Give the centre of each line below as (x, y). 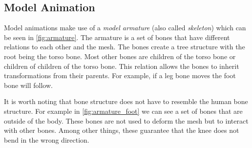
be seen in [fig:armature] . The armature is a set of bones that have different (117, 37)
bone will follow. (28, 85)
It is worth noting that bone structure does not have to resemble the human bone (126, 101)
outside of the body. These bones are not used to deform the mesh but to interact (126, 120)
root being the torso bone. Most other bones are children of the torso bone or (120, 56)
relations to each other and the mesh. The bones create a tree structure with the (125, 47)
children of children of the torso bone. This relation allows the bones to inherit (122, 66)
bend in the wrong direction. (47, 139)
